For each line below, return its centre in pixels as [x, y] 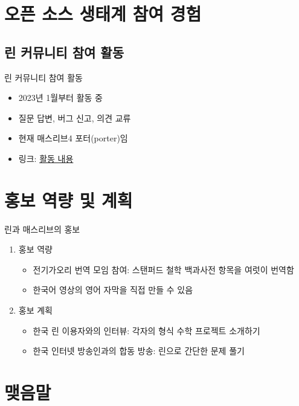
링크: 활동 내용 [46, 158]
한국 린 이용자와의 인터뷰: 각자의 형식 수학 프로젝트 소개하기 [146, 330]
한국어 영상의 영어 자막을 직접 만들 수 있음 [113, 290]
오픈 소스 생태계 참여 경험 [103, 14]
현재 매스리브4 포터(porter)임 [73, 138]
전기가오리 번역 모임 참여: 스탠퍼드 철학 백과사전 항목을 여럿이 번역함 [163, 269]
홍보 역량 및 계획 [69, 200]
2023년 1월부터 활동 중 [60, 98]
